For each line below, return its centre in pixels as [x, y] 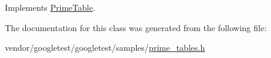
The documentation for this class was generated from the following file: [136, 27]
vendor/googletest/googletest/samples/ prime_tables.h [105, 48]
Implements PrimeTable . [50, 7]
